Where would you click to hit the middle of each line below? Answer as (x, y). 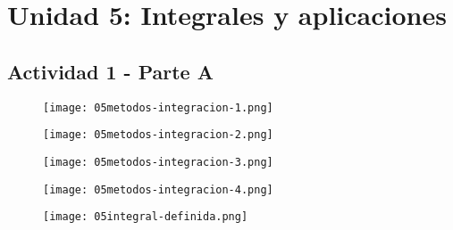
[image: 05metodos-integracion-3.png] (158, 162)
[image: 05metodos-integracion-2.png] (158, 135)
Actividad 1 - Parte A (110, 71)
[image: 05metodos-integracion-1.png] (158, 107)
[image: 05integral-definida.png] (146, 217)
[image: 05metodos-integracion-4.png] (158, 189)
